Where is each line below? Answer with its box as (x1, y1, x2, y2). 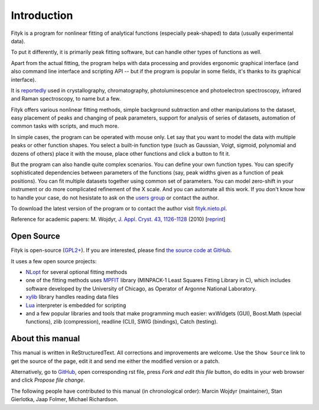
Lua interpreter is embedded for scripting (25, 302, 126, 309)
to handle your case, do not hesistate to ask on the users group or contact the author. (11, 194, 219, 201)
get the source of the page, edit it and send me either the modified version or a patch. (11, 357, 220, 364)
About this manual (11, 334, 80, 344)
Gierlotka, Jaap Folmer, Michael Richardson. (11, 396, 118, 403)
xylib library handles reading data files (25, 293, 119, 301)
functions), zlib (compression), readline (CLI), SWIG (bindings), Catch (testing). (25, 318, 218, 325)
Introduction (11, 9, 73, 22)
